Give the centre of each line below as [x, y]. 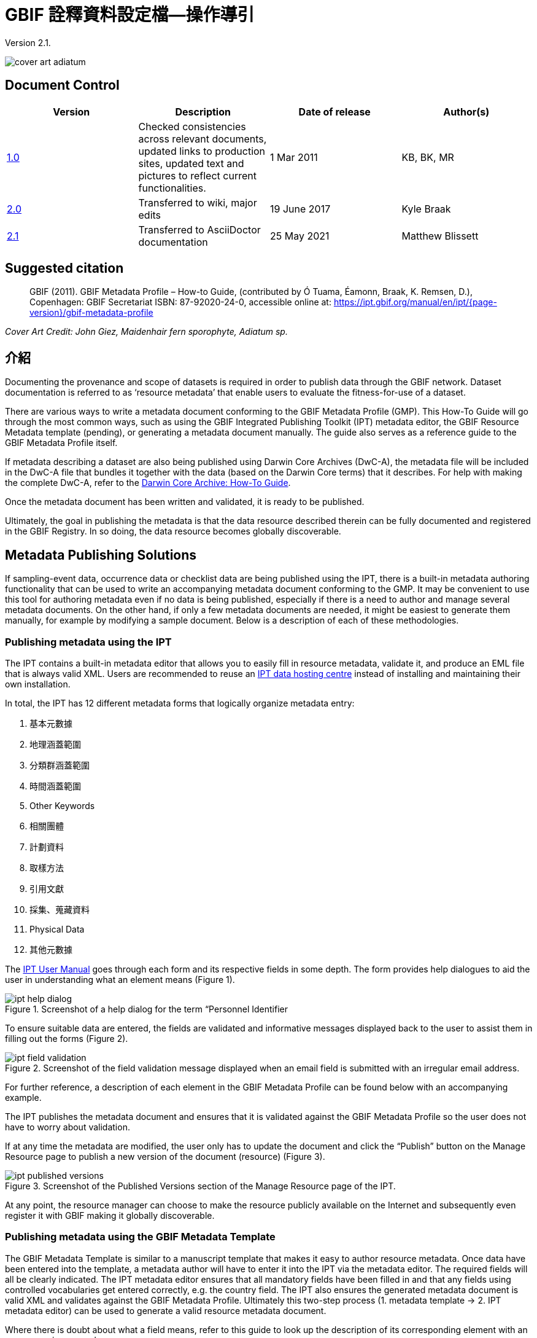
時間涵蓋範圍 [55, 786]
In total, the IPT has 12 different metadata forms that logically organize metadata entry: [180, 703]
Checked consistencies [192, 126]
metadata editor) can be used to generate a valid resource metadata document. [166, 1310]
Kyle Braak [426, 209]
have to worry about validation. [68, 1127]
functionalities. [172, 188]
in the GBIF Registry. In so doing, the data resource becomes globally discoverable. [173, 531]
